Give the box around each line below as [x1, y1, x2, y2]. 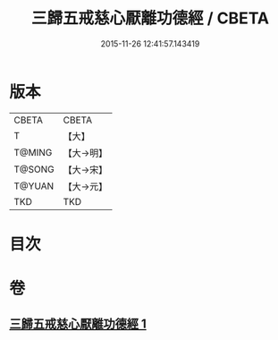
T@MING [13, 146, 53, 158]
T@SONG [13, 163, 55, 175]
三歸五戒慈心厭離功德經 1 [9, 317, 147, 332]
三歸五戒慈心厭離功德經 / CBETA [30, 8, 270, 29]
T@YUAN [13, 180, 55, 192]
